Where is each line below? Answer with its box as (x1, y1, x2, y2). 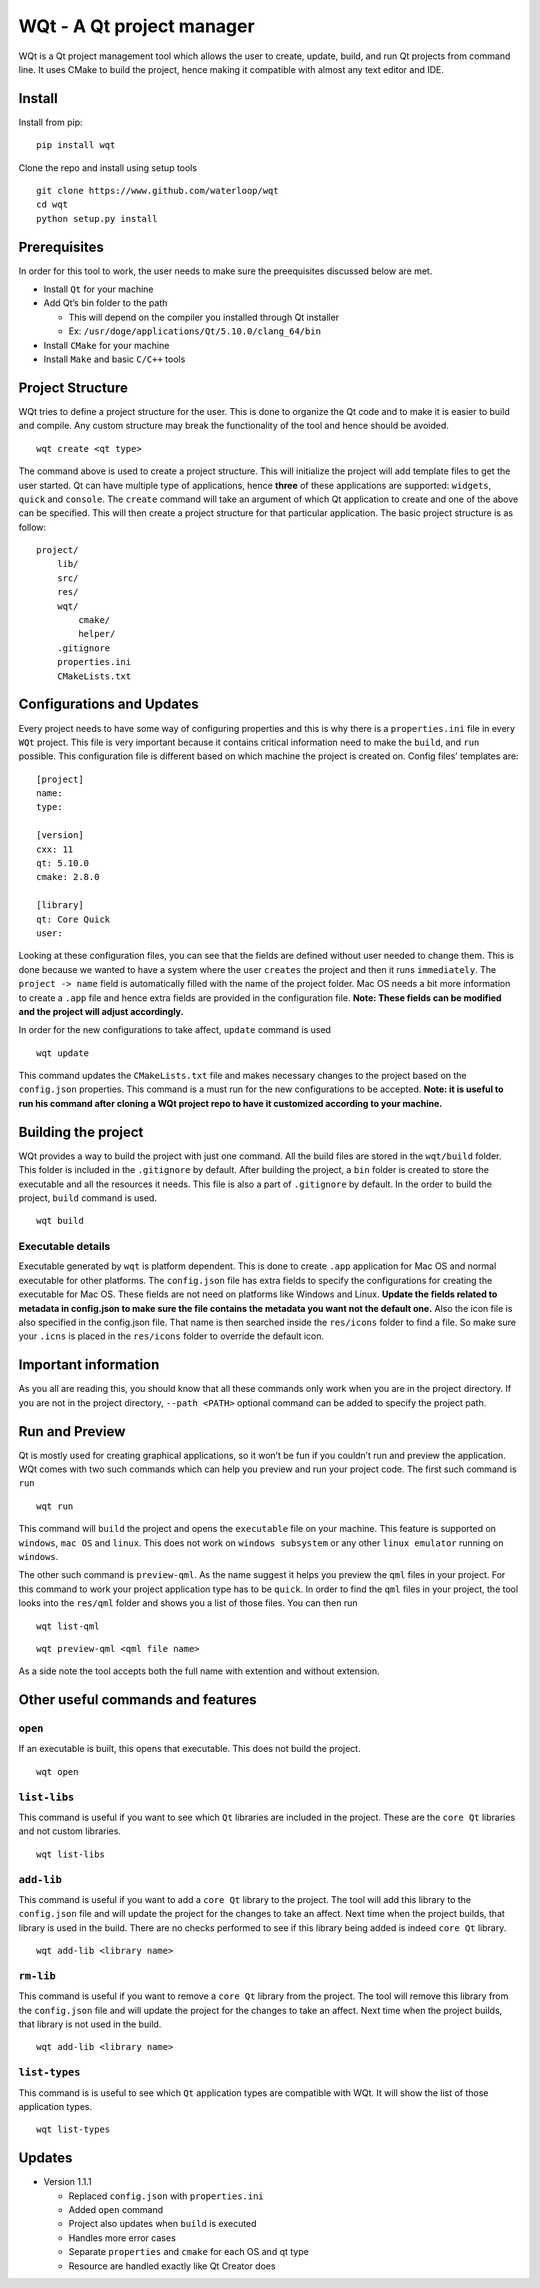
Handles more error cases (68, 2231, 177, 2244)
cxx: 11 (36, 843, 74, 855)
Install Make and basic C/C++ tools (43, 353, 186, 365)
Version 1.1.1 (43, 2176, 92, 2188)
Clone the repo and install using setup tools (18, 161, 198, 174)
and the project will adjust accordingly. (18, 1005, 184, 1017)
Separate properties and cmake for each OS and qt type (68, 2246, 309, 2258)
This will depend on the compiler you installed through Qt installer (68, 311, 340, 323)
